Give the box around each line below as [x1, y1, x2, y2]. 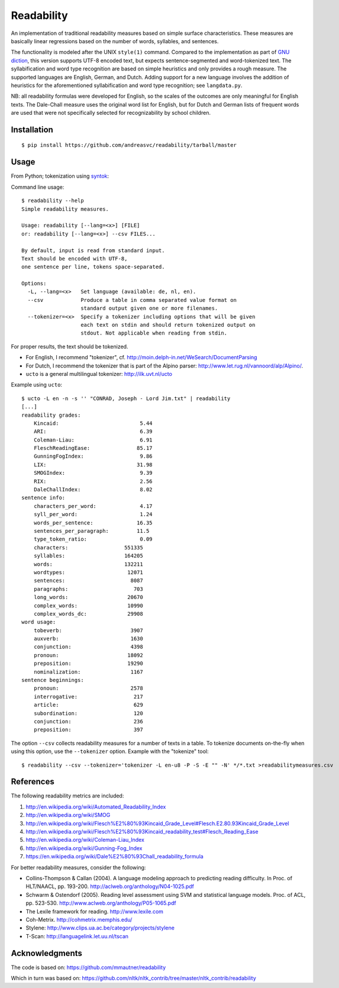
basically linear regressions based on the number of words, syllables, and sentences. [11, 37, 219, 44]
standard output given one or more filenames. [80, 305, 218, 312]
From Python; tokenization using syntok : [11, 172, 109, 180]
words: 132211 [33, 561, 143, 568]
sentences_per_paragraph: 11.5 [33, 527, 150, 534]
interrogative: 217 [33, 693, 143, 700]
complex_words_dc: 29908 [33, 610, 143, 617]
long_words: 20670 [33, 594, 143, 601]
